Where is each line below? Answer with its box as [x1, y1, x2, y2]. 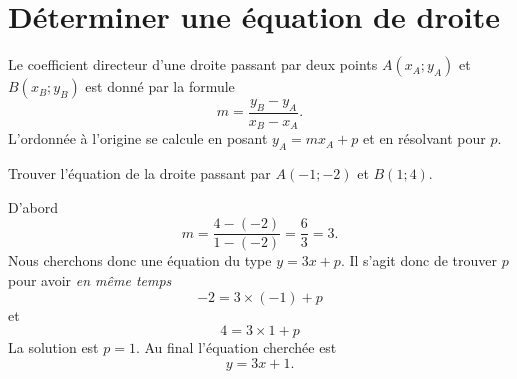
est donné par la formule [85, 76, 235, 97]
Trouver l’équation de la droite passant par [8, 163, 271, 184]
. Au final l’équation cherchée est [135, 337, 337, 358]
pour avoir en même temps [8, 270, 172, 291]
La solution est [8, 337, 99, 358]
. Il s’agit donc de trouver [340, 250, 497, 271]
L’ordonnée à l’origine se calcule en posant [8, 128, 268, 149]
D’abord [8, 196, 59, 217]
